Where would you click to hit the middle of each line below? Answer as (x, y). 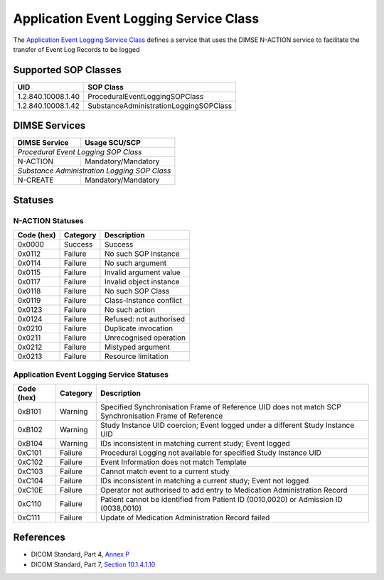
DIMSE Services (49, 125)
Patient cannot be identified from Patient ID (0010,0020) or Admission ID (222, 499)
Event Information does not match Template (174, 462)
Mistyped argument (137, 347)
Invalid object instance (142, 282)
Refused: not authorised (144, 319)
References (39, 538)
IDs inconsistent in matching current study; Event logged (196, 443)
